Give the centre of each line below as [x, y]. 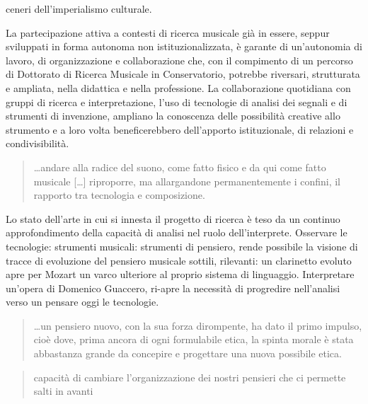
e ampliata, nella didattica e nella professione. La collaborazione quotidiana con [178, 87]
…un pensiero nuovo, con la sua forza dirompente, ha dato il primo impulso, [198, 325]
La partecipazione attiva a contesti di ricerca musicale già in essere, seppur [168, 32]
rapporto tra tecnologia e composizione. [119, 195]
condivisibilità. [38, 143]
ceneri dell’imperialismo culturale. [79, 8]
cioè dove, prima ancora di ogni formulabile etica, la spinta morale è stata [194, 339]
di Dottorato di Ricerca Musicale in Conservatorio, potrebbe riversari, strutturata [183, 74]
